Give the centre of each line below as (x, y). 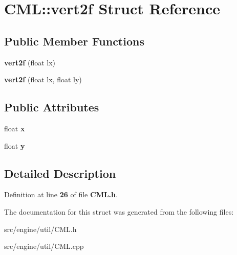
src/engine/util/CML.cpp (44, 246)
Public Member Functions (74, 41)
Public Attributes (52, 107)
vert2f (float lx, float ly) (43, 79)
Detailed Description (60, 173)
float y (15, 145)
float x (15, 128)
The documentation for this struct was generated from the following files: (119, 211)
